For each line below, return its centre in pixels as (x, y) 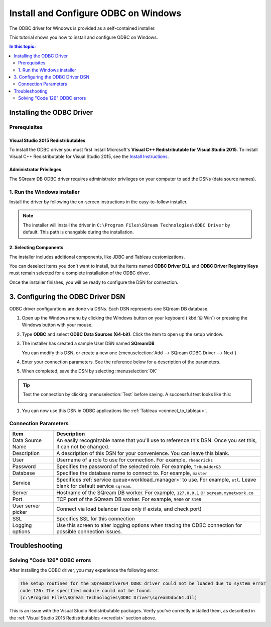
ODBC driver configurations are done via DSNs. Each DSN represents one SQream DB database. (109, 308)
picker (20, 512)
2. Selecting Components (36, 248)
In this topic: (23, 47)
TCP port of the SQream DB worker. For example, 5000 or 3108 (129, 499)
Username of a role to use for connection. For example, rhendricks (134, 459)
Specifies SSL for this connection (95, 518)
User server (26, 506)
